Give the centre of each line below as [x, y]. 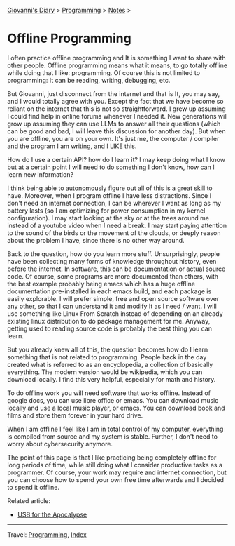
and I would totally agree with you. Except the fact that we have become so [115, 101]
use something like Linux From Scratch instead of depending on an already [115, 313]
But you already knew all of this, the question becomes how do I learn [108, 349]
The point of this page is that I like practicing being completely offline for [112, 457]
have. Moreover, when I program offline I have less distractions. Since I [109, 195]
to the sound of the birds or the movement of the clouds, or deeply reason [114, 233]
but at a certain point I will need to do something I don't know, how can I [111, 167]
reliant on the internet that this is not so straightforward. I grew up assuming [116, 109]
